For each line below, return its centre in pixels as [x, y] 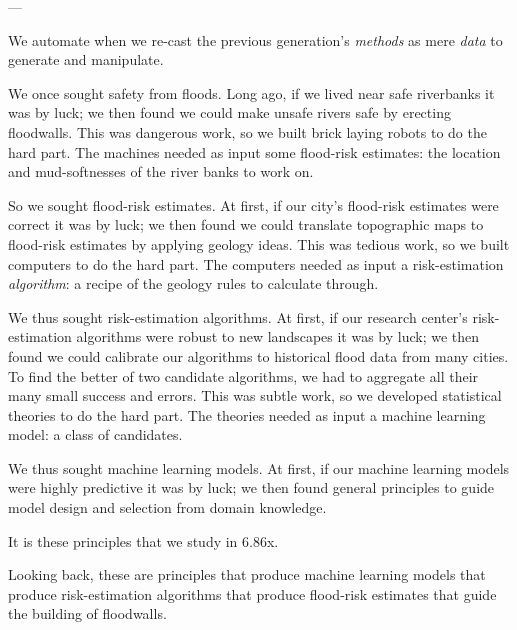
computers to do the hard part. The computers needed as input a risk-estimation [256, 263]
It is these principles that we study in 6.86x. [143, 540]
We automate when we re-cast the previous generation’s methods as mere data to [255, 39]
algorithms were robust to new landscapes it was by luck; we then [278, 336]
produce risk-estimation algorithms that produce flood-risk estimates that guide [252, 593]
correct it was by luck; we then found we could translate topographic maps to [246, 224]
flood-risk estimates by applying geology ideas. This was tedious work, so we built [259, 243]
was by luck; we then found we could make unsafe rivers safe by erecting [229, 112]
